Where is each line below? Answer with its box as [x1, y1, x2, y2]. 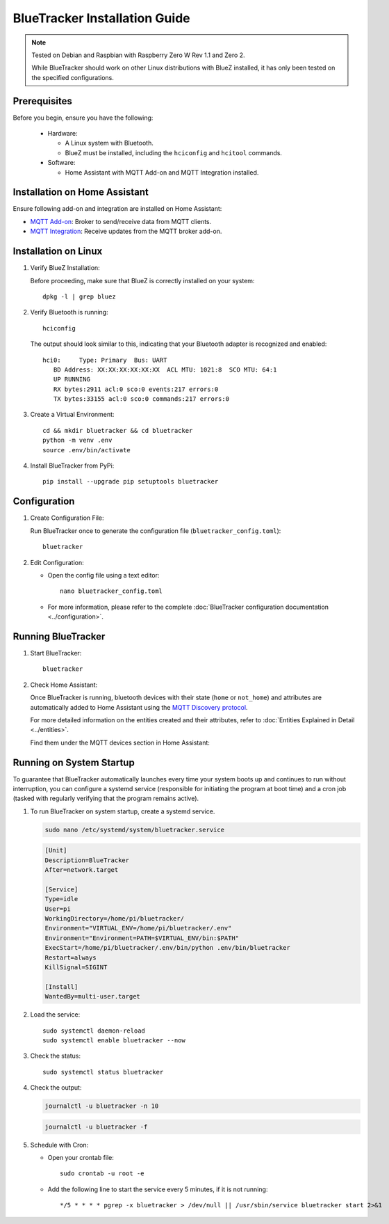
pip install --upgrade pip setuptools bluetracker [42, 477, 219, 486]
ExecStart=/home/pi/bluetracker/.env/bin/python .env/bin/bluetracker [44, 944, 291, 952]
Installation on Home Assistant [13, 186, 149, 198]
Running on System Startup [13, 756, 135, 768]
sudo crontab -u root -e [60, 1170, 144, 1177]
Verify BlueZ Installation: [30, 264, 100, 272]
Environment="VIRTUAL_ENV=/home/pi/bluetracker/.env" [44, 924, 232, 932]
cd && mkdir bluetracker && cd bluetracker [42, 427, 193, 434]
